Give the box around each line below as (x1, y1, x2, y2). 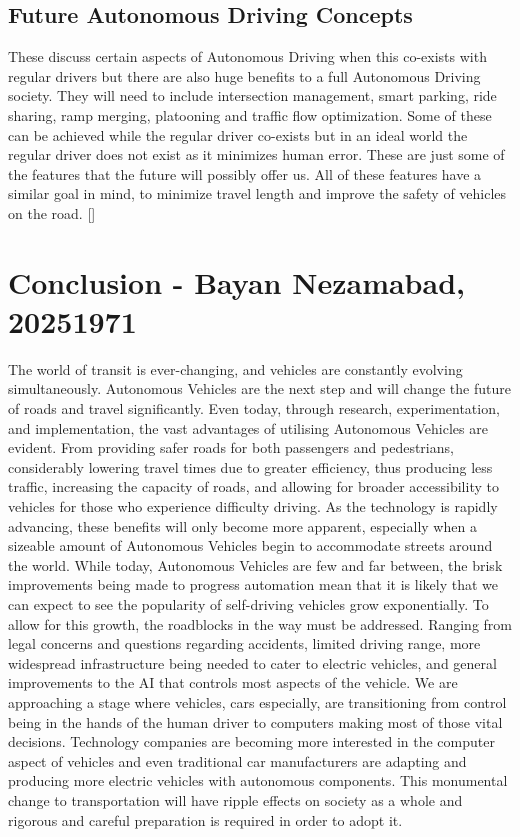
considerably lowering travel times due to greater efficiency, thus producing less (8, 456, 493, 477)
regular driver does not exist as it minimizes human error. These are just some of (8, 144, 505, 165)
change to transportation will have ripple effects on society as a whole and (8, 789, 463, 810)
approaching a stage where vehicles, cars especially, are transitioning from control (8, 691, 507, 712)
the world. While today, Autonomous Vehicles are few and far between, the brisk (8, 554, 503, 575)
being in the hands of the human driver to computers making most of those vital (8, 711, 503, 732)
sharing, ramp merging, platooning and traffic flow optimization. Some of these (8, 104, 492, 125)
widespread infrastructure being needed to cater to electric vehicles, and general (8, 652, 497, 673)
